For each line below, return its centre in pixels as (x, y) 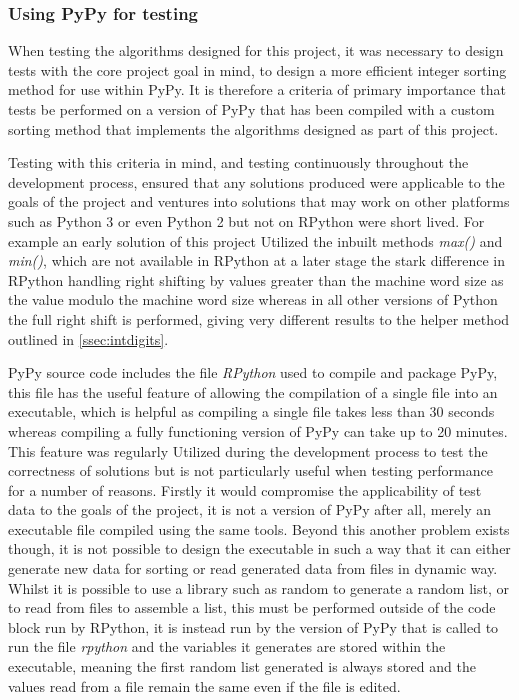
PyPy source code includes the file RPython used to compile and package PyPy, (253, 372)
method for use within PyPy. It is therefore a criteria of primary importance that (257, 89)
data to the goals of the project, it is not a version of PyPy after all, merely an (249, 509)
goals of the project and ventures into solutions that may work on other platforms (259, 201)
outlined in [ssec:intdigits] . (88, 338)
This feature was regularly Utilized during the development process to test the (248, 450)
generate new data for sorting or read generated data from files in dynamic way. (253, 568)
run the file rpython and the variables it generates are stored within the (227, 646)
